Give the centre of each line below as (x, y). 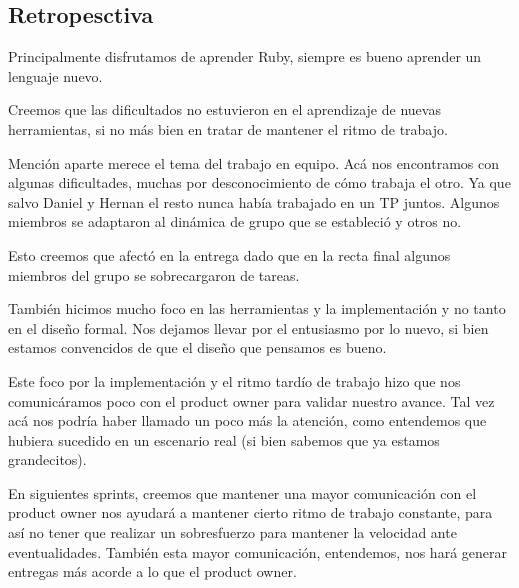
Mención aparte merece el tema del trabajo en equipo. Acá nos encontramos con (254, 162)
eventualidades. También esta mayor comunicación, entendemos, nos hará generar (257, 551)
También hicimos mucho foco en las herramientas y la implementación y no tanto (257, 308)
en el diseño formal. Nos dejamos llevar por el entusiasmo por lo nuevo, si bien (248, 327)
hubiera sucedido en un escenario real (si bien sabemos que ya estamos (224, 439)
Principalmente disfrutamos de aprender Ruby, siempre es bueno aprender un (245, 56)
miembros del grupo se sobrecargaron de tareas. (154, 274)
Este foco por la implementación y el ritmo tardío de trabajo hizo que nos (234, 380)
